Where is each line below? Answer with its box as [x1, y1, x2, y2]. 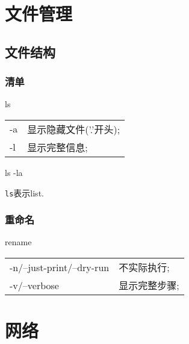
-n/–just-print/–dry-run [10, 260, 110, 274]
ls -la [5, 166, 23, 178]
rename [5, 236, 32, 248]
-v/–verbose [10, 278, 59, 292]
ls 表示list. [5, 186, 44, 199]
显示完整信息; [27, 140, 88, 154]
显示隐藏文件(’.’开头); [27, 122, 120, 136]
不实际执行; [119, 260, 170, 275]
